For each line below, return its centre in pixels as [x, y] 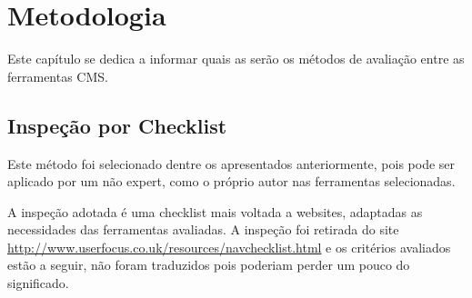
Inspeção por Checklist [117, 125]
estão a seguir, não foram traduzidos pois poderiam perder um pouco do [209, 265]
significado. [38, 283]
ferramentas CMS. [58, 76]
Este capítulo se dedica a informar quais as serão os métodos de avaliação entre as [236, 59]
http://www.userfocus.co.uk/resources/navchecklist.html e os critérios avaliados [229, 247]
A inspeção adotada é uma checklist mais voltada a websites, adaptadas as [215, 211]
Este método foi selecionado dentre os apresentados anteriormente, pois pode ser [231, 163]
